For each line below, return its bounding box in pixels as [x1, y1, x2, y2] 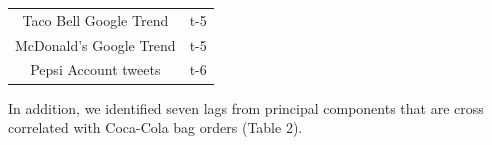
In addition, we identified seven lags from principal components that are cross [8, 97, 484, 118]
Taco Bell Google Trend [22, 9, 169, 30]
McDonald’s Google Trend [15, 34, 176, 55]
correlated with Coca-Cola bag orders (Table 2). [8, 117, 303, 138]
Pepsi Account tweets [30, 59, 161, 80]
